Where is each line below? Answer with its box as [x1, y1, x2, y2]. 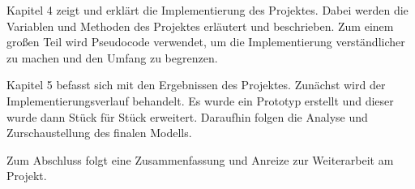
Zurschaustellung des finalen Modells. [6, 124, 192, 141]
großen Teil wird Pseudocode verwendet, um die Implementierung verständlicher [6, 33, 405, 50]
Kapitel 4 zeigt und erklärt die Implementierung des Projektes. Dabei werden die [6, 2, 409, 18]
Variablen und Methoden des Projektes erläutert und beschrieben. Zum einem [6, 17, 394, 34]
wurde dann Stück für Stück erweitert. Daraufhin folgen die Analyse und [6, 108, 368, 125]
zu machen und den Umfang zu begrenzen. [6, 49, 218, 66]
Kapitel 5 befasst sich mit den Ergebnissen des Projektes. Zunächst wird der [6, 76, 386, 93]
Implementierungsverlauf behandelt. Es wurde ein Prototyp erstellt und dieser [6, 92, 394, 109]
